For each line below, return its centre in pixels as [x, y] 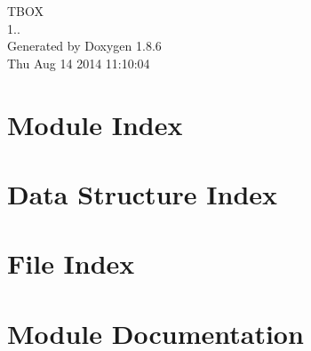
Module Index [95, 124]
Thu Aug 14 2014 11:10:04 [79, 63]
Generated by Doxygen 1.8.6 [84, 46]
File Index [71, 263]
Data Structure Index [143, 193]
